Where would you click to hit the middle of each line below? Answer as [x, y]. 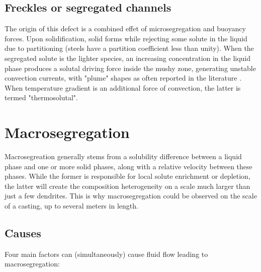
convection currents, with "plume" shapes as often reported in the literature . [123, 78]
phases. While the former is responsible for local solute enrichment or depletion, [127, 176]
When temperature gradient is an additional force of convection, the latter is [123, 87]
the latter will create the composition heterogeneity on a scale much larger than [127, 186]
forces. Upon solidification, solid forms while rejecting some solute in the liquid [126, 38]
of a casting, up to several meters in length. [71, 206]
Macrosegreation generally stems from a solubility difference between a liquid [123, 156]
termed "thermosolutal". [41, 97]
